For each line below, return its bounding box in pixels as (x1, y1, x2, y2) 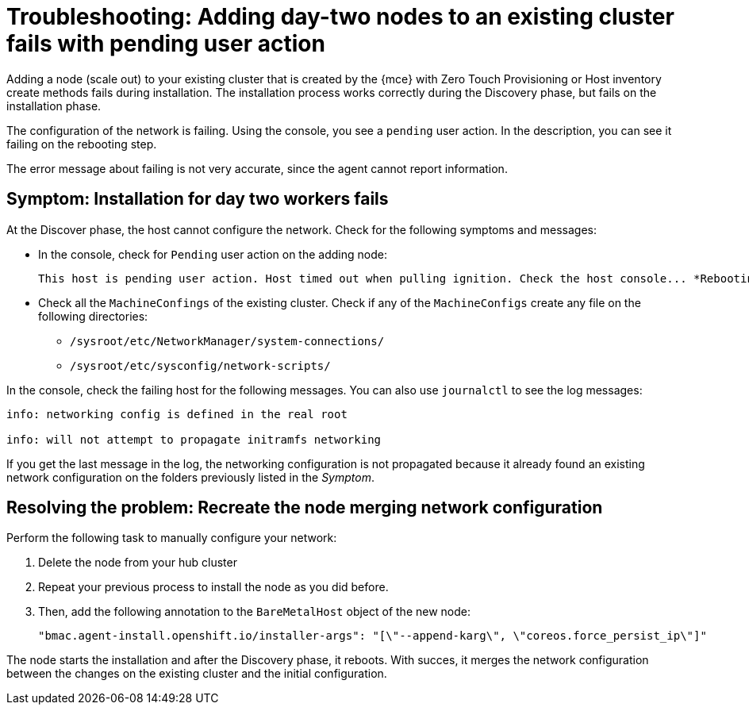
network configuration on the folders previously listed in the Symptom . (6, 470, 374, 484)
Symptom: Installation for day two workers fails (6, 189, 389, 209)
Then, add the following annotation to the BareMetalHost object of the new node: (38, 605, 471, 619)
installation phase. (6, 98, 102, 113)
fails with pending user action (6, 30, 325, 57)
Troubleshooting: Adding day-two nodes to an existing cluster (6, 3, 674, 30)
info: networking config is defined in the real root (6, 407, 348, 421)
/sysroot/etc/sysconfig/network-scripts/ (70, 359, 331, 372)
